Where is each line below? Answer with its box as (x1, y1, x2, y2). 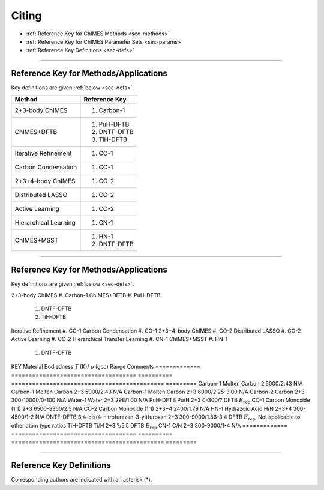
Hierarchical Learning (14, 218, 76, 226)
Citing (11, 9, 42, 22)
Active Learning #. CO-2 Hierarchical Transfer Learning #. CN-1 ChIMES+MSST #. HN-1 (11, 336, 228, 343)
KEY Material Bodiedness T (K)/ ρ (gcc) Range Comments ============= (11, 363, 201, 370)
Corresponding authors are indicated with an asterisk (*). (11, 476, 152, 483)
